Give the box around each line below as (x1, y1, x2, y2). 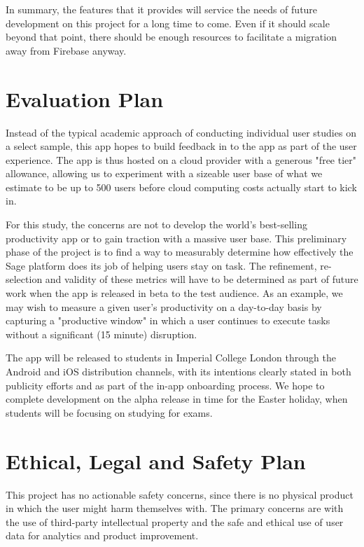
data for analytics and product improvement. (6, 528, 199, 543)
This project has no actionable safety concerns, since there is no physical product (6, 487, 353, 501)
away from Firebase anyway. (6, 43, 127, 57)
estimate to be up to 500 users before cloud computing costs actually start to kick (6, 179, 357, 194)
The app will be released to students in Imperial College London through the (6, 350, 336, 365)
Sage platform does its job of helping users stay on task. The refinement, (6, 258, 317, 272)
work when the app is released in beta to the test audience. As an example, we (6, 286, 343, 300)
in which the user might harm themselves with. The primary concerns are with (6, 501, 344, 515)
